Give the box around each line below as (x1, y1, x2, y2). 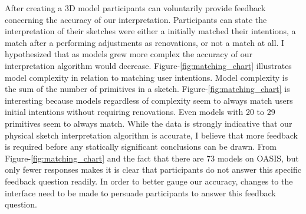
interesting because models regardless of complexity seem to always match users (5, 94, 293, 106)
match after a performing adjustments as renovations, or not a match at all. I (5, 36, 285, 48)
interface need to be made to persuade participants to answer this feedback (5, 186, 276, 199)
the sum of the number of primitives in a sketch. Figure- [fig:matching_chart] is (5, 83, 290, 95)
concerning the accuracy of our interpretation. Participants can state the (5, 13, 267, 25)
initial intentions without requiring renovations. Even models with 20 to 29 (5, 106, 275, 118)
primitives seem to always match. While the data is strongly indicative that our (5, 117, 292, 129)
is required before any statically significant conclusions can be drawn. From (5, 140, 277, 153)
